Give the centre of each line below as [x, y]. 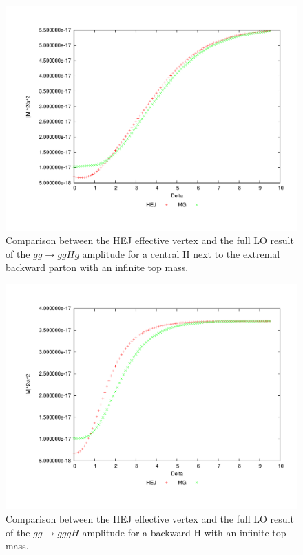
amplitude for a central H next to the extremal [181, 253]
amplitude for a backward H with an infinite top [184, 532]
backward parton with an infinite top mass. [97, 267]
